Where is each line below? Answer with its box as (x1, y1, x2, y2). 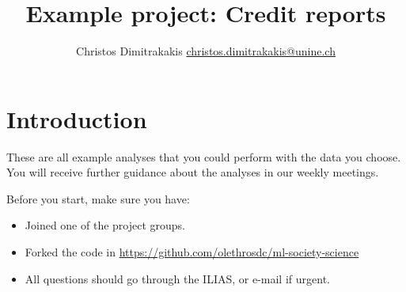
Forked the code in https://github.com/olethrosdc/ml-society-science (25, 244, 359, 260)
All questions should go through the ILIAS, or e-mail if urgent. (25, 270, 330, 286)
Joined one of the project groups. (25, 217, 185, 233)
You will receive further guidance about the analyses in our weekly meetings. (6, 164, 379, 180)
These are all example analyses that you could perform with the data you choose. (6, 148, 401, 165)
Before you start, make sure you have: (6, 190, 190, 207)
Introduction (6, 102, 147, 135)
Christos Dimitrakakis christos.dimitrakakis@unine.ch (76, 43, 336, 59)
